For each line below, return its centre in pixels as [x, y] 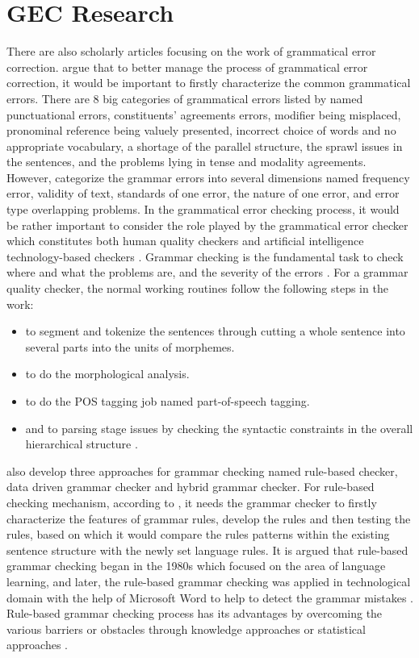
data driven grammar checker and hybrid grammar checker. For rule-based [191, 487]
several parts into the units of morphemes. [130, 346]
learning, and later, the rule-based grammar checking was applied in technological [209, 581]
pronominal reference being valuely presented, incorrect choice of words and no [201, 130]
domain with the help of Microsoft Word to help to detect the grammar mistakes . [210, 597]
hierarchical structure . [82, 444]
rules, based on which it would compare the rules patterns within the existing [198, 534]
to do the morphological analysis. [107, 374]
